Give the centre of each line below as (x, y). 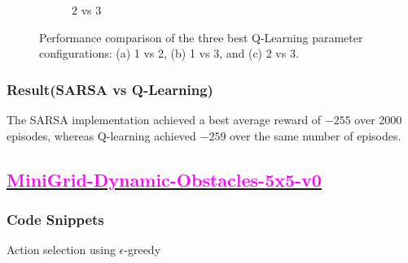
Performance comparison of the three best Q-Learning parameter (201, 37)
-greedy (143, 250)
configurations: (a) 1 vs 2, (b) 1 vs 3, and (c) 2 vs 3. (169, 53)
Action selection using (61, 250)
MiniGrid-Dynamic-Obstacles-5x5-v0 (164, 179)
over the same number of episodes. (316, 135)
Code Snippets (55, 219)
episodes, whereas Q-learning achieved (101, 135)
